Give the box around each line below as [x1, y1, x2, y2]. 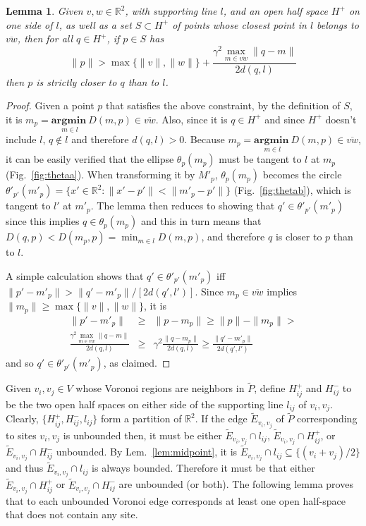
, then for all [17, 31, 73, 46]
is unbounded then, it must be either [63, 427, 222, 442]
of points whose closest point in [172, 17, 307, 32]
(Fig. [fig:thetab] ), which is [233, 183, 351, 197]
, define [254, 381, 286, 396]
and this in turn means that [140, 214, 262, 228]
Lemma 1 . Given [6, 4, 83, 18]
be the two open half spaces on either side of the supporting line [6, 396, 283, 411]
